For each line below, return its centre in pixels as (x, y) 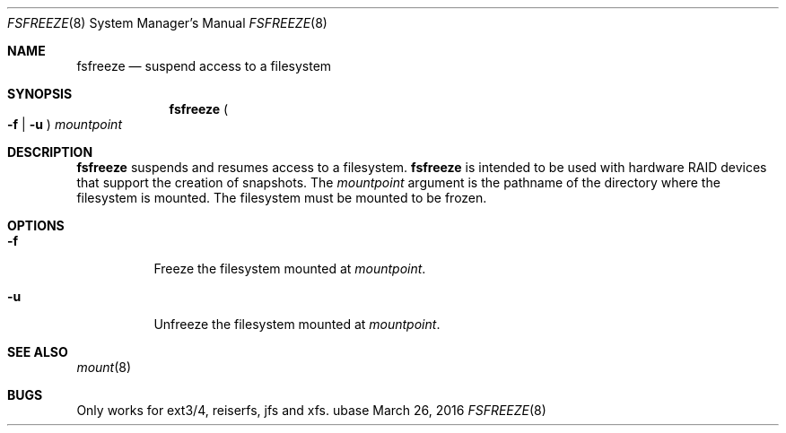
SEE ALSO (38, 352)
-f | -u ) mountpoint (65, 124)
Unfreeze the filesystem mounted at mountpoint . (297, 324)
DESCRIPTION (50, 152)
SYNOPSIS (40, 94)
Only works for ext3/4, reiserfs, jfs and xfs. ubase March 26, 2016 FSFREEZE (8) (311, 410)
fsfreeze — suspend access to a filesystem (204, 66)
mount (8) (104, 367)
